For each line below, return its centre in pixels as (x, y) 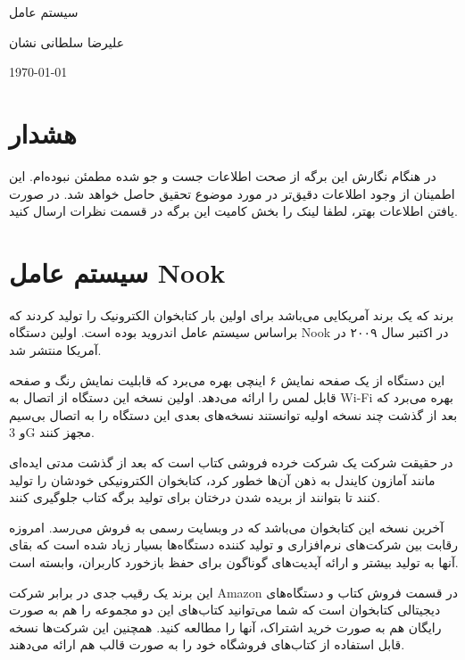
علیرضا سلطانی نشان (67, 41)
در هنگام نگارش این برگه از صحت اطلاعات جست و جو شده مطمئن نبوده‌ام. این (223, 175)
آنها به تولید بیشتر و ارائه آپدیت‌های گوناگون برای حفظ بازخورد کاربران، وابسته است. (234, 561)
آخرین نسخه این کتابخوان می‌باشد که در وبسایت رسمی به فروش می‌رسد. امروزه (227, 527)
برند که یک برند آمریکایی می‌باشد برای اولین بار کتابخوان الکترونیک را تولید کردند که (232, 314)
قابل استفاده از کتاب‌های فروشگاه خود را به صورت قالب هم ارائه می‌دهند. (207, 644)
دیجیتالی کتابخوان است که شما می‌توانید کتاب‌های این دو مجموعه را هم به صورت (225, 610)
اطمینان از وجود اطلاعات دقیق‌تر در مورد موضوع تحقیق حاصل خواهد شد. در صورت (232, 193)
